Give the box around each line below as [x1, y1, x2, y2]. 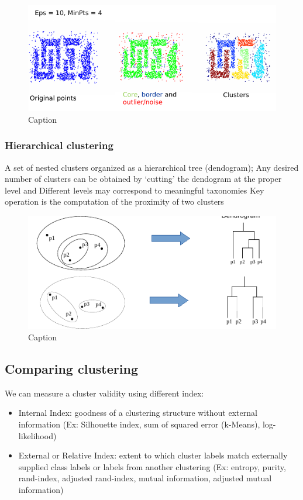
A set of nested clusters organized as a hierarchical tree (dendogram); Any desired [5, 161, 299, 173]
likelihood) [18, 429, 57, 442]
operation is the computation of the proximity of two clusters [5, 195, 224, 208]
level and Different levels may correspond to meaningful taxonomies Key [5, 184, 264, 196]
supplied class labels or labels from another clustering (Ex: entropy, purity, [18, 460, 286, 473]
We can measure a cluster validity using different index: [5, 387, 204, 399]
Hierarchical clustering [5, 138, 113, 153]
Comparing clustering [5, 360, 138, 378]
